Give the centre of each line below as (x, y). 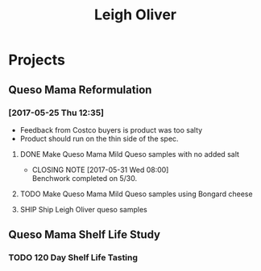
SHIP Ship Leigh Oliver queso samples (83, 209)
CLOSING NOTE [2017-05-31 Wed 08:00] (100, 170)
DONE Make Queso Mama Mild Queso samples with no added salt (130, 154)
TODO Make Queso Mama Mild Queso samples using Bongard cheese (136, 194)
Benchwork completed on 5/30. (85, 178)
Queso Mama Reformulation (80, 90)
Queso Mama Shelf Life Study (85, 235)
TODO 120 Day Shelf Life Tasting (73, 257)
